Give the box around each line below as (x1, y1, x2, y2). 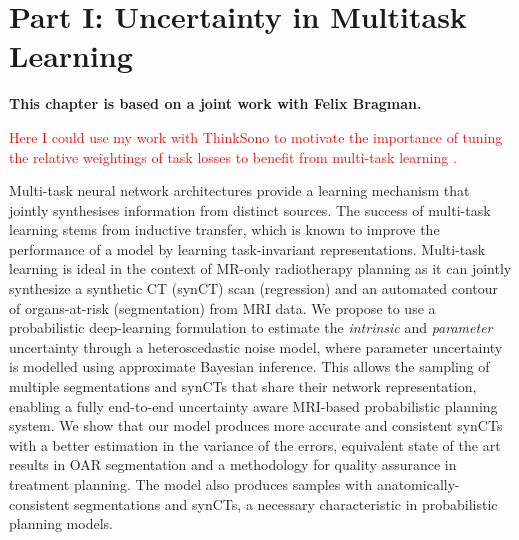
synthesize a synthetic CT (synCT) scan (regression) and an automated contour (9, 278, 499, 299)
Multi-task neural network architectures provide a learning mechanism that (9, 180, 470, 201)
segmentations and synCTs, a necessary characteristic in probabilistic (74, 493, 498, 514)
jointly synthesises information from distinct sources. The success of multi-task (9, 199, 491, 220)
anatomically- (376, 474, 460, 494)
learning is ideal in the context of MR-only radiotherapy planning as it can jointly (9, 258, 512, 279)
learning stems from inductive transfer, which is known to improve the (9, 219, 440, 240)
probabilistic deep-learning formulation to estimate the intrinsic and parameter (9, 317, 493, 338)
